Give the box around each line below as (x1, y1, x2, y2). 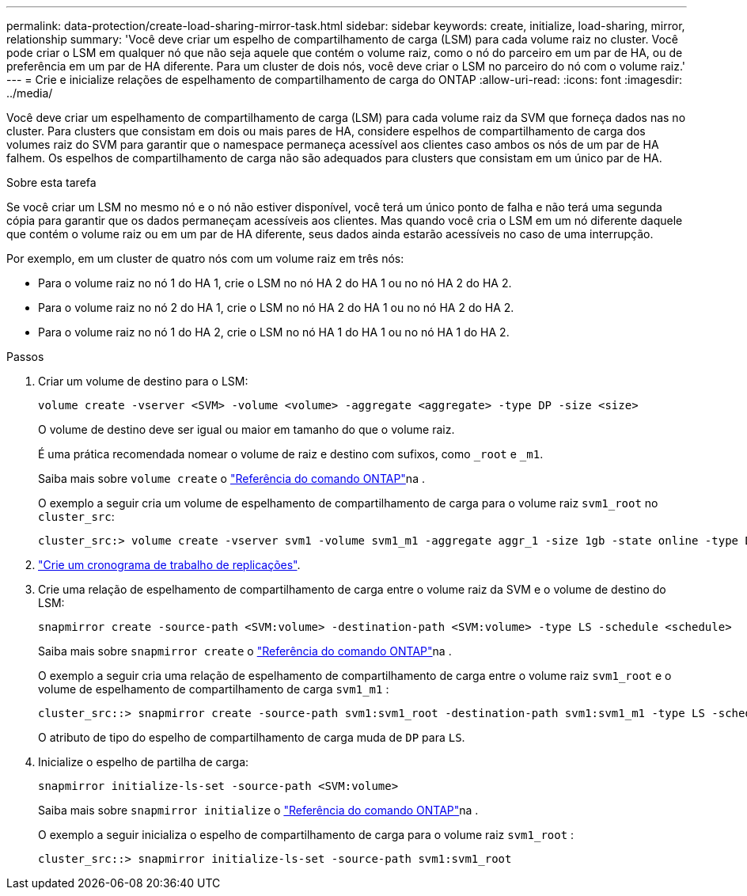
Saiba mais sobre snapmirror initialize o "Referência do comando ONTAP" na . (38, 803, 479, 817)
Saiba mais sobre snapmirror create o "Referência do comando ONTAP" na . (38, 644, 452, 658)
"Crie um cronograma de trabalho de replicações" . (38, 558, 301, 571)
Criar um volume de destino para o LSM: (38, 374, 248, 388)
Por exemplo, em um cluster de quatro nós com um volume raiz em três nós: (6, 252, 404, 265)
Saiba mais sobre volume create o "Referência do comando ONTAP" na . (38, 472, 425, 485)
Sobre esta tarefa (6, 176, 97, 189)
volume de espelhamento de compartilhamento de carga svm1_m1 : (38, 682, 389, 696)
